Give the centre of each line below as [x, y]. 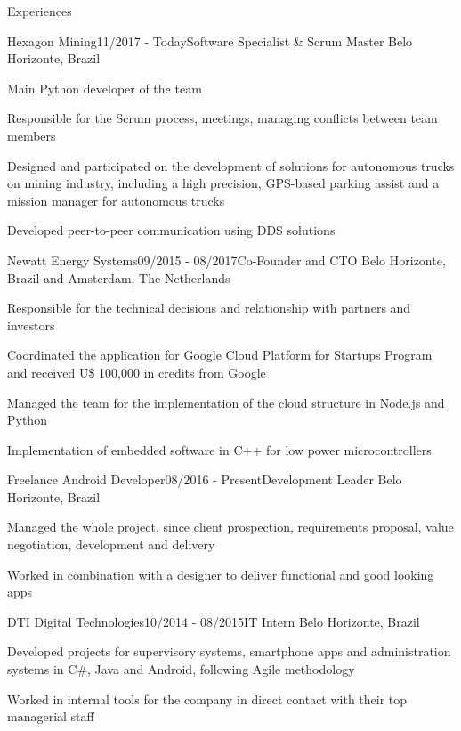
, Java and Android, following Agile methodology [221, 669]
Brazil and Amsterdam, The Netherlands [119, 277]
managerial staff [51, 716]
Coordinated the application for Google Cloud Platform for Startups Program [220, 355]
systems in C [42, 669]
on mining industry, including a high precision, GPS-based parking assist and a [223, 183]
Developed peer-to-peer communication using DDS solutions [171, 230]
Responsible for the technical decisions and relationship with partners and [209, 308]
